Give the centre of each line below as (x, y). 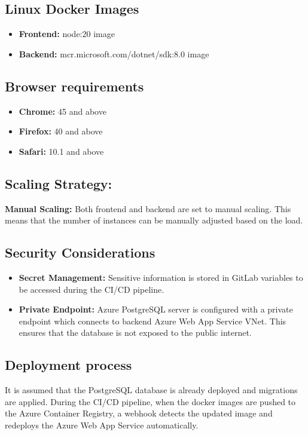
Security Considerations (80, 252)
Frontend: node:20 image (67, 34)
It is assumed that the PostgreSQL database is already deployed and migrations (151, 390)
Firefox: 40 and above (61, 131)
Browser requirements (74, 86)
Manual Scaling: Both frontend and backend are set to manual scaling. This (148, 208)
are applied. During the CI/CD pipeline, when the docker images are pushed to (150, 401)
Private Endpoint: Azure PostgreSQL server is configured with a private (156, 309)
